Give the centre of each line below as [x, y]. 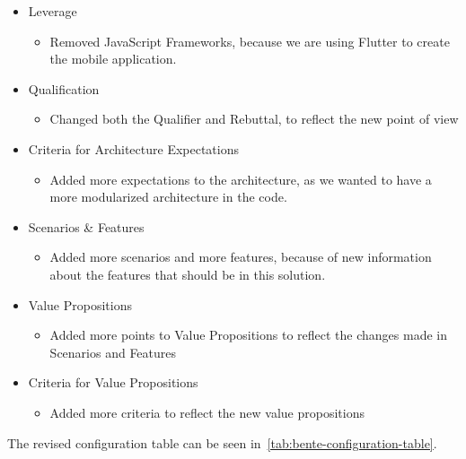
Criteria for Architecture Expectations [134, 148]
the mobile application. [113, 59]
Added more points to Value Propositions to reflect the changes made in [248, 335]
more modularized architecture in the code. [168, 197]
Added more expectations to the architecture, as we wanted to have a [241, 179]
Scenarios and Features [113, 352]
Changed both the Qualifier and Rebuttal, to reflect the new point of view [254, 119]
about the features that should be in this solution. [188, 274]
